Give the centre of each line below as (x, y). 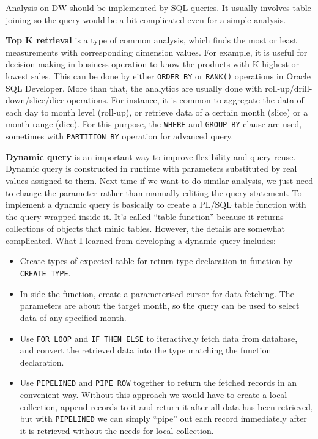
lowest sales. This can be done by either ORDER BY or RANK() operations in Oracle (158, 76)
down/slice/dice (35, 100)
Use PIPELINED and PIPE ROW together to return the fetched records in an (158, 382)
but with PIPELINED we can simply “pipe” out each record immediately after (163, 419)
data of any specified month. (73, 317)
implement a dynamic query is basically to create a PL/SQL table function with (156, 205)
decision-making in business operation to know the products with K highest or (153, 64)
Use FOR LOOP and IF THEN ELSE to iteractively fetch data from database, (159, 338)
